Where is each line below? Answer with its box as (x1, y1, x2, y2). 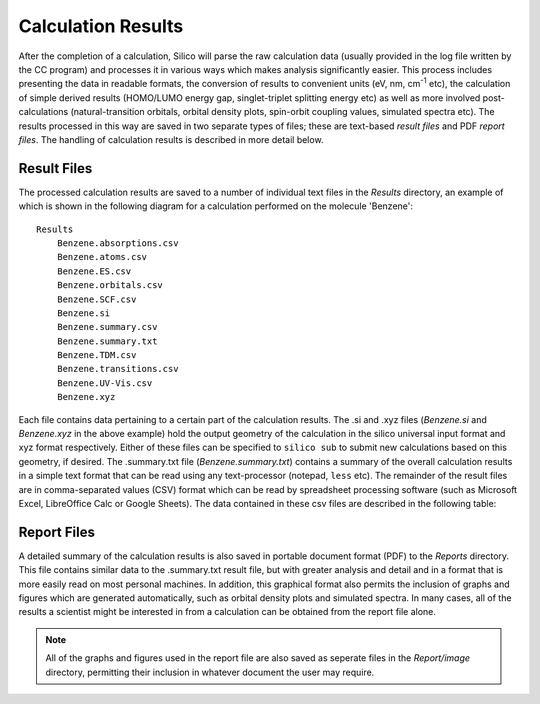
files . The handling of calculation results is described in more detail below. (18, 133, 324, 145)
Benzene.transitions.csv (56, 363, 179, 375)
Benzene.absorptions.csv (56, 237, 179, 249)
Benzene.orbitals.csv (56, 280, 164, 291)
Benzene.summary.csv (56, 321, 158, 333)
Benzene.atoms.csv (56, 251, 148, 263)
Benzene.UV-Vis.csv (56, 377, 153, 389)
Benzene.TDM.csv (56, 350, 137, 361)
